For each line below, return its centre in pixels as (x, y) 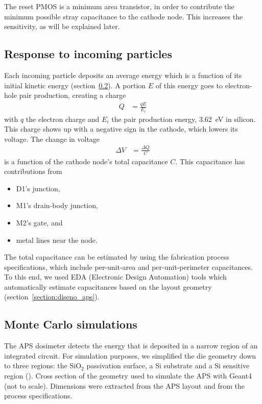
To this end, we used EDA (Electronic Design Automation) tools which (115, 277)
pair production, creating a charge (73, 95)
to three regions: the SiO (43, 365)
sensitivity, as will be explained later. (62, 26)
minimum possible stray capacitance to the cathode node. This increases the (124, 16)
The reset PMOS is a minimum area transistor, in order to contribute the (119, 6)
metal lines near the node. (57, 239)
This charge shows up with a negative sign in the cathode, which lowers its (121, 129)
